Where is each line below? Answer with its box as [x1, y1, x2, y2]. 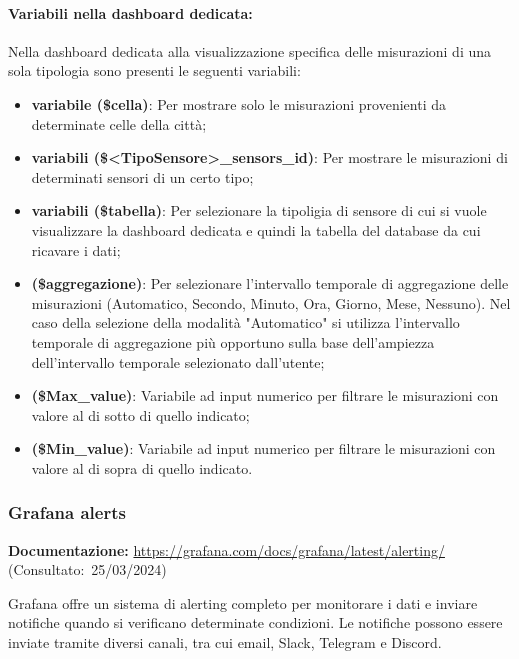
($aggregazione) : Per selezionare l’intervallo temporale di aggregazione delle [31, 273, 509, 294]
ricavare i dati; [31, 239, 121, 260]
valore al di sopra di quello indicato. [31, 457, 253, 478]
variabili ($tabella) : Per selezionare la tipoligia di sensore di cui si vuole [31, 200, 487, 221]
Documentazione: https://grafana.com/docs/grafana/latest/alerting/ [8, 539, 445, 560]
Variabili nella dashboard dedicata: [8, 2, 253, 23]
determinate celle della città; [31, 113, 207, 134]
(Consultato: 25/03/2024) [8, 559, 167, 580]
